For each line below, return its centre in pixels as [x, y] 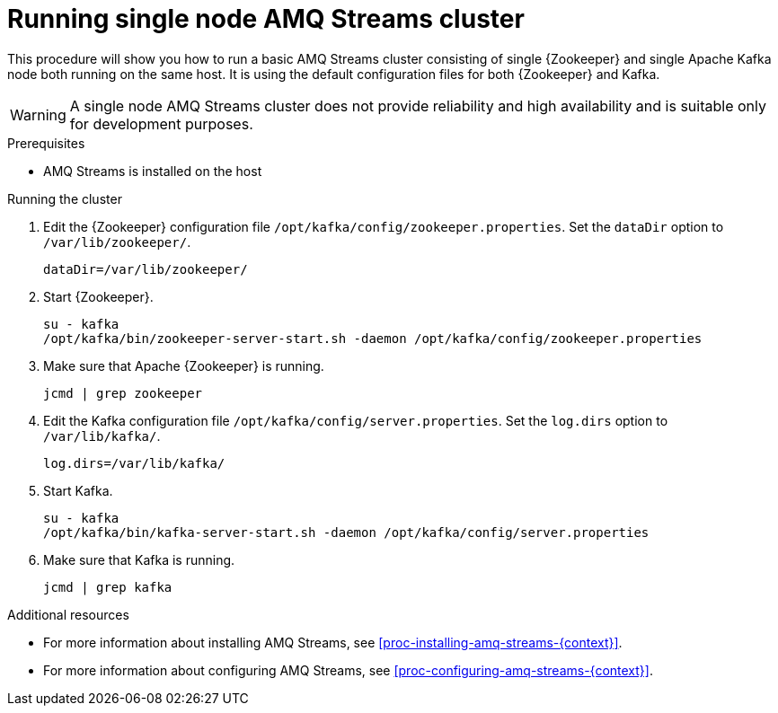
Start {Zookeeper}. [98, 296]
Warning [38, 114]
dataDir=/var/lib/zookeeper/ [146, 269]
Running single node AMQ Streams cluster [266, 19]
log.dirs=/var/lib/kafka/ [134, 463]
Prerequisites [46, 143]
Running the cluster [65, 198]
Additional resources [68, 614]
